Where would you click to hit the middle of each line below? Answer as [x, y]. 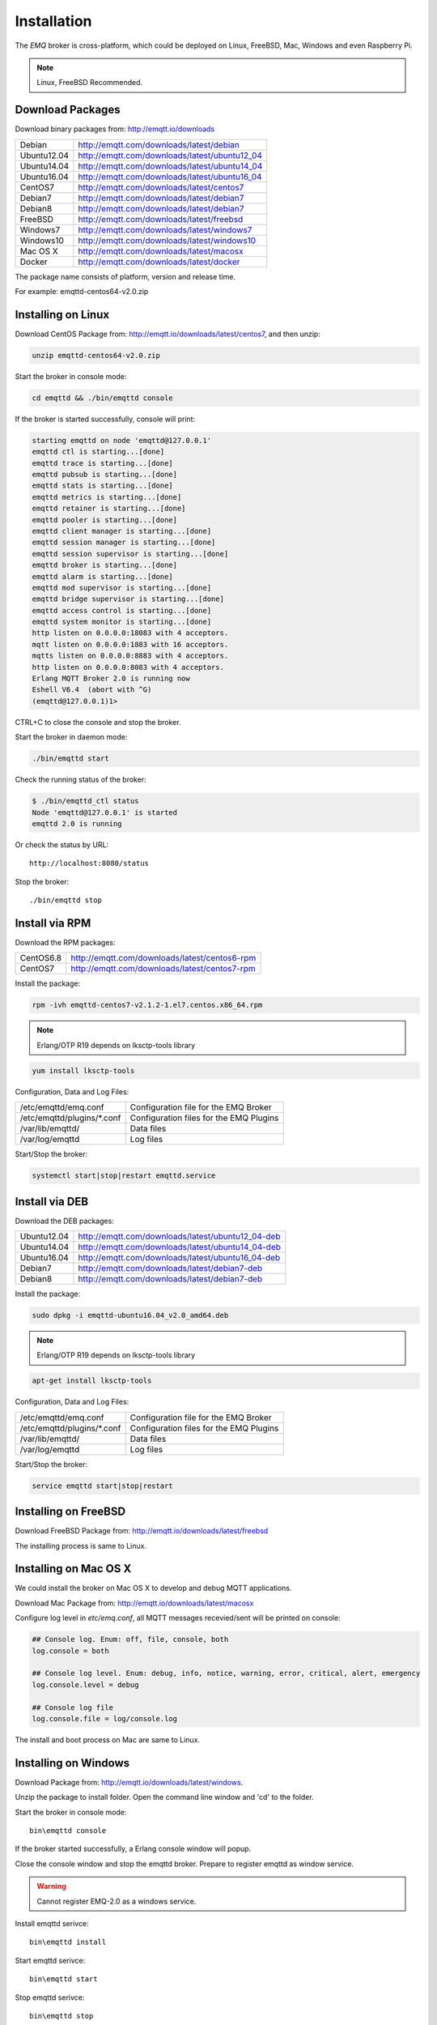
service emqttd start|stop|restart [102, 1486]
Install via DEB [52, 1202]
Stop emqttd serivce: [50, 1997]
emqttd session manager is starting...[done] [124, 542]
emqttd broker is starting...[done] [105, 565]
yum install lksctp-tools [83, 1070]
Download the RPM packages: [66, 942]
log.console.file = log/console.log [105, 1718]
